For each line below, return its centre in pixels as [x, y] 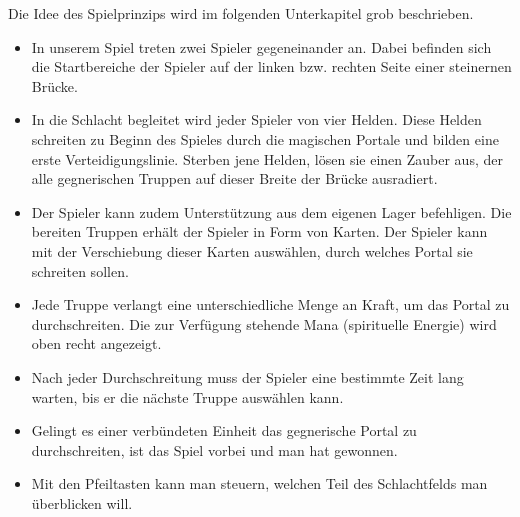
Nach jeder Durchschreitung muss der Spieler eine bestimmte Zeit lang [247, 376]
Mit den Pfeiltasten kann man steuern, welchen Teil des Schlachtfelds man [259, 483]
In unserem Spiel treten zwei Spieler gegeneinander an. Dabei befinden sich [261, 46]
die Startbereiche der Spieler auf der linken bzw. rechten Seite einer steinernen [271, 66]
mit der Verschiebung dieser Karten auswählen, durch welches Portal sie [252, 250]
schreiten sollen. [80, 270]
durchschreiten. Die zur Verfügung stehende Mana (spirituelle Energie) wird [264, 323]
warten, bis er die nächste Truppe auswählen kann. [187, 396]
